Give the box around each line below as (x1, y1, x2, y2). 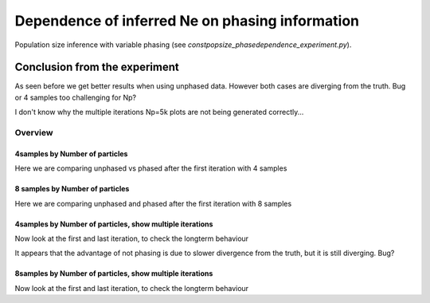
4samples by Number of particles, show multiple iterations (14, 219, 213, 229)
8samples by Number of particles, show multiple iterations (14, 269, 213, 278)
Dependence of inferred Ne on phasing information (14, 12, 360, 30)
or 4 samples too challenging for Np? (14, 92, 137, 102)
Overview (14, 128, 53, 138)
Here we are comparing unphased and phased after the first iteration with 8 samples (14, 199, 292, 208)
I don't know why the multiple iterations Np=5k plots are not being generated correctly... (14, 108, 304, 117)
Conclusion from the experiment (14, 61, 179, 74)
